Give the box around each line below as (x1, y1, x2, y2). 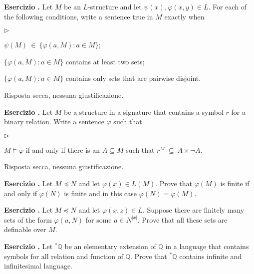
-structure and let (88, 1, 142, 11)
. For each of (208, 1, 247, 11)
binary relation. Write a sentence (4, 116, 104, 127)
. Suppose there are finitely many (142, 205, 245, 215)
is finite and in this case (64, 188, 137, 198)
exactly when (164, 11, 205, 21)
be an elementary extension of (64, 241, 156, 251)
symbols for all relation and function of (4, 251, 124, 261)
